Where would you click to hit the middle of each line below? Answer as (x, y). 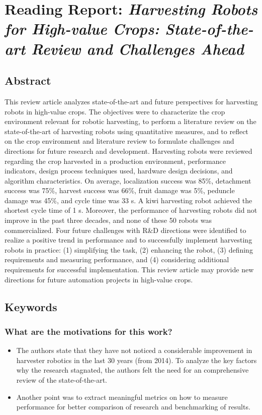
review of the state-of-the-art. (62, 380)
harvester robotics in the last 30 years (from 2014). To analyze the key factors (137, 360)
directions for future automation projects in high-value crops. (99, 279)
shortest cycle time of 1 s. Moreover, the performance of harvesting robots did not (131, 210)
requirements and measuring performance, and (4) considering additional (117, 259)
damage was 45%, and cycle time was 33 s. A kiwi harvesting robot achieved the (128, 200)
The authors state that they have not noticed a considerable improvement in (134, 350)
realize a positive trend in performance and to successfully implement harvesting (128, 240)
